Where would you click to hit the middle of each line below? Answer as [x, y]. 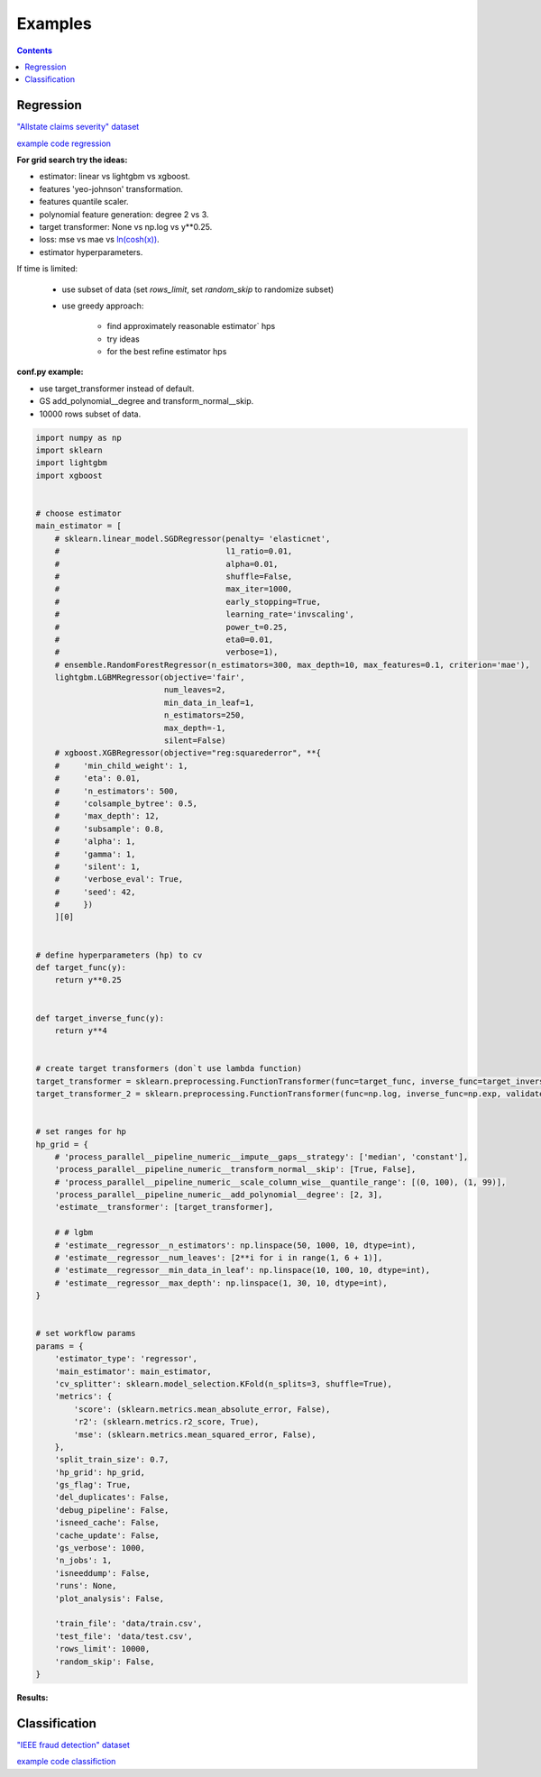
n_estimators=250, [204, 715]
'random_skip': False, [105, 1662]
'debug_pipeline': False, [112, 1510]
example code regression [64, 143]
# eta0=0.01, [164, 639]
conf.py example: [50, 372]
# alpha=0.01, [166, 564]
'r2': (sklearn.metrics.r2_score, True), [166, 1422]
